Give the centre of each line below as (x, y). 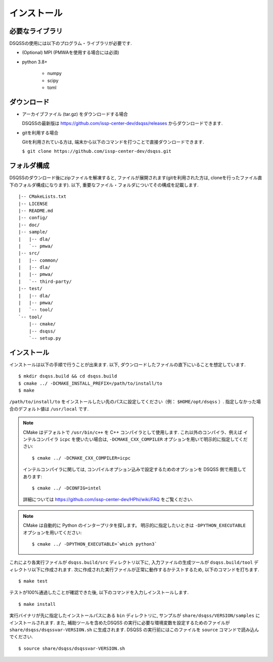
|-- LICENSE (33, 203)
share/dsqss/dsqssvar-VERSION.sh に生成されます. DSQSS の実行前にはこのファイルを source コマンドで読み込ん (134, 630)
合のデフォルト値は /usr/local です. (49, 409)
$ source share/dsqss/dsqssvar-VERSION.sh (72, 648)
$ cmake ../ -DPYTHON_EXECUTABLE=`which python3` (95, 544)
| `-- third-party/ (45, 281)
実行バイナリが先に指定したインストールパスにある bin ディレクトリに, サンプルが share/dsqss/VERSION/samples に (135, 615)
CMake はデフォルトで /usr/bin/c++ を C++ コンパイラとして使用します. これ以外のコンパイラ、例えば (133, 432)
